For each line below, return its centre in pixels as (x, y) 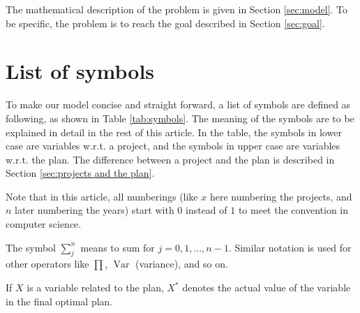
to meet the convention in (293, 210)
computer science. (44, 224)
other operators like (47, 264)
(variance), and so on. (182, 264)
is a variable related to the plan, (95, 287)
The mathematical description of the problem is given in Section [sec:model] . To (177, 9)
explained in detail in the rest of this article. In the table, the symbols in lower (174, 132)
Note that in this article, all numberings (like (102, 196)
